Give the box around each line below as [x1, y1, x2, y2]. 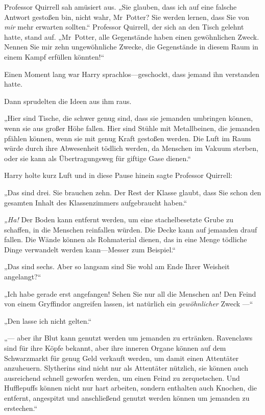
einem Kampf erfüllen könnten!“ [4, 51, 105, 62]
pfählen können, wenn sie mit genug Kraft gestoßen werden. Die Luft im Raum [4, 133, 251, 143]
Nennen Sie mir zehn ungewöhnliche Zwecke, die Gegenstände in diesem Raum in [4, 41, 258, 52]
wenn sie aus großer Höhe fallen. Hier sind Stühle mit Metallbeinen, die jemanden [4, 122, 260, 133]
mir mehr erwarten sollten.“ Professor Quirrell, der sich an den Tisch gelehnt [4, 21, 244, 32]
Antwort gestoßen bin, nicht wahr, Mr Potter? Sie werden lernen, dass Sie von [4, 11, 250, 22]
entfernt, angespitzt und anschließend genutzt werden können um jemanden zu [4, 393, 250, 403]
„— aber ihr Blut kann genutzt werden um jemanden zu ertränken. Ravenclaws [4, 332, 253, 343]
